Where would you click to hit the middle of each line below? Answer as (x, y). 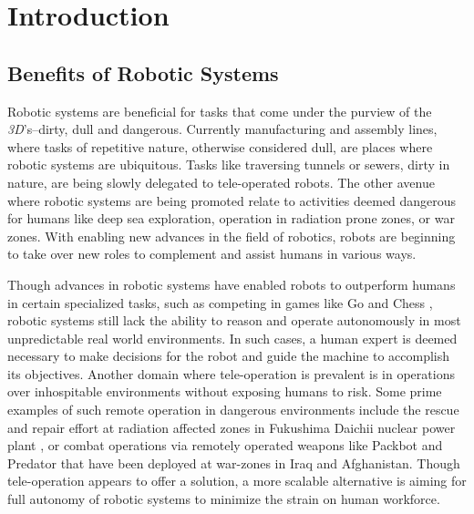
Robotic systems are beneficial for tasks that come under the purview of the (220, 111)
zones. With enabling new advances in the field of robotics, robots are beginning (232, 236)
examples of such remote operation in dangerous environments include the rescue (233, 410)
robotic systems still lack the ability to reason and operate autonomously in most (234, 320)
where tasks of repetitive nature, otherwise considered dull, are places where (220, 146)
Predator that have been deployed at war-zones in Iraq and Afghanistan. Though (234, 463)
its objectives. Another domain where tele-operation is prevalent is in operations (231, 373)
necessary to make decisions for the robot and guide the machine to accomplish (229, 356)
